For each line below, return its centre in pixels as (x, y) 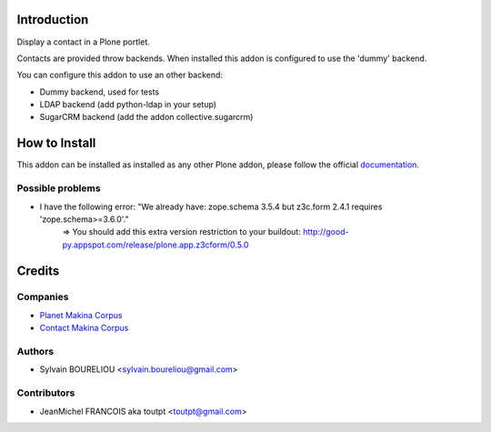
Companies (43, 297)
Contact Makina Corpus (84, 328)
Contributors (46, 393)
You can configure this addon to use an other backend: (120, 75)
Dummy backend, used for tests (99, 92)
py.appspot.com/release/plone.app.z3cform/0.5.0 (155, 245)
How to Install (56, 143)
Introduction (53, 20)
